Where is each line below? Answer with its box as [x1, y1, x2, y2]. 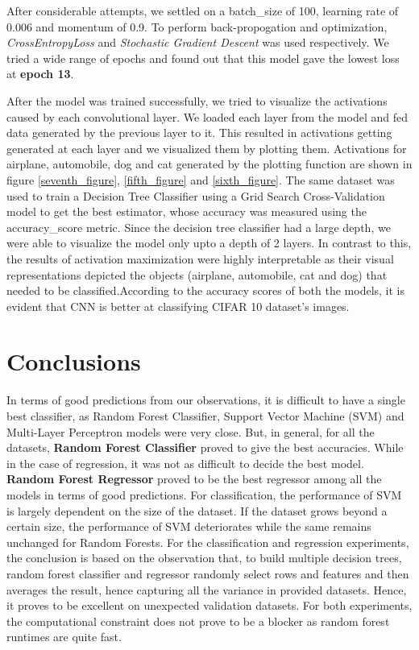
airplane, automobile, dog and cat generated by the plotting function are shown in [6, 155, 413, 172]
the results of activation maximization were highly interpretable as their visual [6, 250, 394, 267]
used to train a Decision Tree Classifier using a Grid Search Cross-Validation [6, 187, 385, 204]
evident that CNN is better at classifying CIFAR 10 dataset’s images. [6, 297, 350, 314]
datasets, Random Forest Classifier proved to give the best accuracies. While [6, 439, 404, 456]
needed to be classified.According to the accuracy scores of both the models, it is [6, 282, 405, 299]
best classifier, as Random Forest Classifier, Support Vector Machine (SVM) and [6, 408, 404, 424]
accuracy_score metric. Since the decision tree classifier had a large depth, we [6, 218, 391, 235]
